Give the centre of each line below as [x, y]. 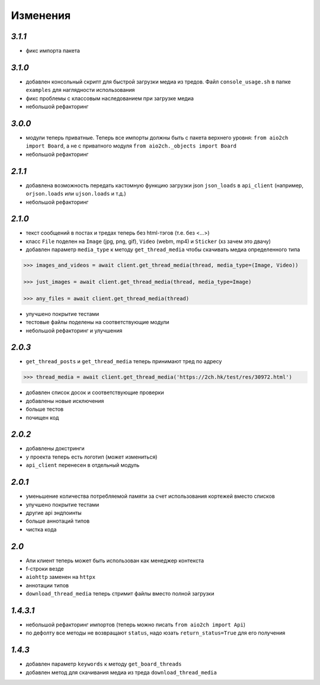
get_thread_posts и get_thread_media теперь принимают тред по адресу [124, 361]
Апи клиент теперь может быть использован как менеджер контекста [115, 561]
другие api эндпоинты [54, 513]
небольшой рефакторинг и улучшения [74, 330]
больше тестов [45, 409]
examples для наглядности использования [80, 90]
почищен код [42, 417]
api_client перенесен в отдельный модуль [83, 465]
